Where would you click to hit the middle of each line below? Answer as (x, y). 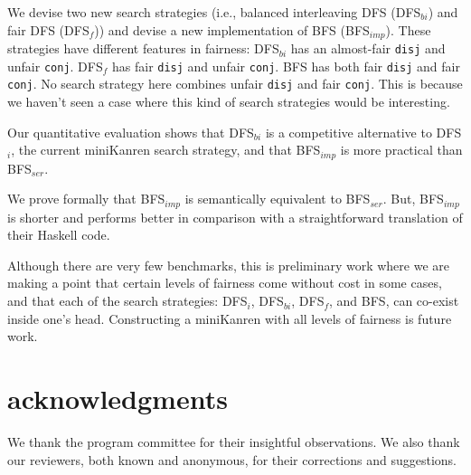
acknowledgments (118, 399)
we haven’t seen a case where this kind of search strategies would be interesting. (229, 102)
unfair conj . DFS (55, 66)
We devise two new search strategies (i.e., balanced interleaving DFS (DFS (214, 12)
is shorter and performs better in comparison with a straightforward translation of (235, 217)
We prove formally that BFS (86, 199)
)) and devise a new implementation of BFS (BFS (232, 29)
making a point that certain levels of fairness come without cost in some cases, (225, 283)
